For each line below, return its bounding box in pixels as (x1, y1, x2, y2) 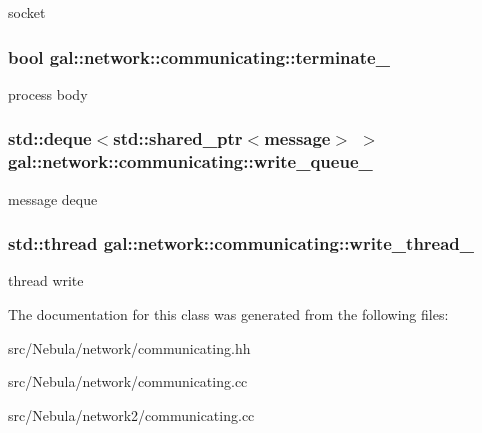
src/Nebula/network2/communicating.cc (8, 404, 255, 425)
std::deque (8, 126, 92, 151)
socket (8, 2, 46, 22)
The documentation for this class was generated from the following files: (8, 303, 449, 324)
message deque (8, 188, 98, 209)
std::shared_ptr (113, 126, 243, 151)
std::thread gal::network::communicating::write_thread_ (8, 231, 475, 256)
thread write (8, 270, 84, 291)
